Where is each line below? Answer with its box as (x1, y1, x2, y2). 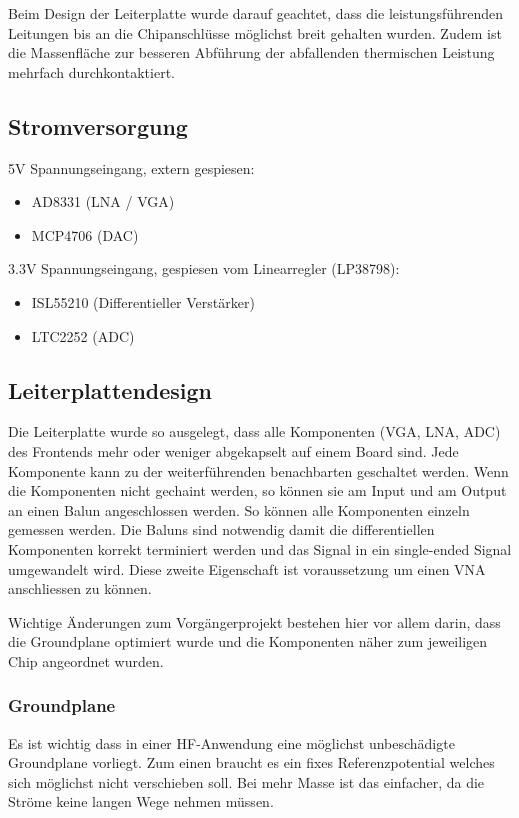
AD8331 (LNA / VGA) (31, 191, 175, 212)
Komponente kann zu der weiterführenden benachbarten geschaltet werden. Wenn (8, 460, 509, 481)
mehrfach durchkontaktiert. (8, 61, 175, 82)
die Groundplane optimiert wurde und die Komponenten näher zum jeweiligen (8, 631, 488, 652)
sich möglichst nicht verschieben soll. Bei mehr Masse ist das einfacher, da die (8, 771, 485, 792)
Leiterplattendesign (8, 374, 213, 405)
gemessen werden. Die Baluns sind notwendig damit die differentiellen (8, 519, 435, 540)
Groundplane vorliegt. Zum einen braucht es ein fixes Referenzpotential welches (8, 752, 495, 773)
